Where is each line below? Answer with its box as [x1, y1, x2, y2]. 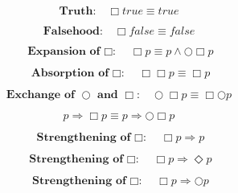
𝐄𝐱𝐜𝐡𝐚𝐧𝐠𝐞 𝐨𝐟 [6, 89, 75, 101]
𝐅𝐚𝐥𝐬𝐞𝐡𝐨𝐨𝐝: [43, 26, 103, 37]
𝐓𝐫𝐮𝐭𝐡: [59, 6, 96, 17]
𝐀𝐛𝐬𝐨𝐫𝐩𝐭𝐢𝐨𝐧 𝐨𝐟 [31, 68, 109, 79]
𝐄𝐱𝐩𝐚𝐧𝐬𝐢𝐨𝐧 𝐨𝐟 [27, 46, 101, 57]
